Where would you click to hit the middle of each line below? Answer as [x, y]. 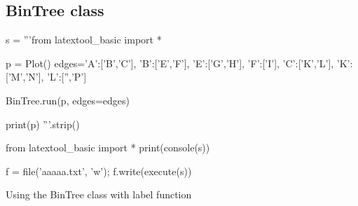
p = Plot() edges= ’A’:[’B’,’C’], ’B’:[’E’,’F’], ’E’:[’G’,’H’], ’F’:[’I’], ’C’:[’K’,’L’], [170, 63]
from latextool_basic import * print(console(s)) [108, 147]
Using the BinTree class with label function [99, 194]
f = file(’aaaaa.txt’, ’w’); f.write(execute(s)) [99, 171]
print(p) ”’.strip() [43, 124]
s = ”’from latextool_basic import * [84, 40]
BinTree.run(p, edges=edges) [68, 100]
